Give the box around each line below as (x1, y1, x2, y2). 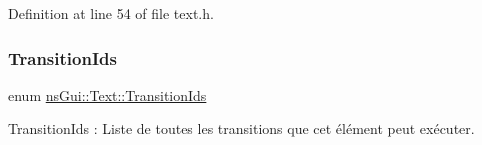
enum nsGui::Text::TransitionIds (8, 84, 207, 105)
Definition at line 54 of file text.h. (8, 3, 214, 23)
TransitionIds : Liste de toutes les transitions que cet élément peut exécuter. (8, 118, 475, 139)
